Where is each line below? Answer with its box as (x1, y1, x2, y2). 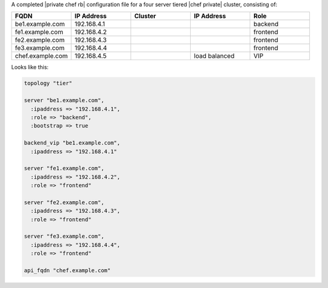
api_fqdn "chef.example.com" (24, 267, 111, 273)
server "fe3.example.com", (24, 233, 104, 240)
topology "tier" (24, 80, 73, 87)
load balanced (194, 52, 235, 60)
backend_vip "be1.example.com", (24, 140, 121, 146)
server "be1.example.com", (24, 97, 104, 104)
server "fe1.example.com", (24, 165, 104, 172)
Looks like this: (11, 64, 49, 71)
